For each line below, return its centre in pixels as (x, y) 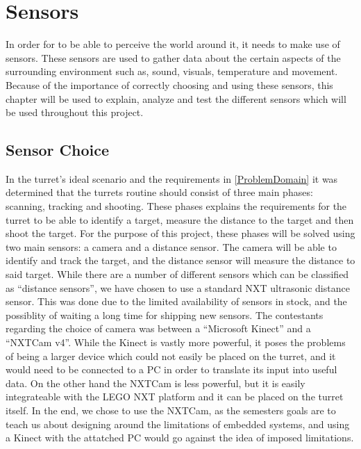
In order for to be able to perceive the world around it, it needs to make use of (173, 44)
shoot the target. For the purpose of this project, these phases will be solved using (180, 233)
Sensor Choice (57, 150)
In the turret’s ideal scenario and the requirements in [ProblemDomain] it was (172, 178)
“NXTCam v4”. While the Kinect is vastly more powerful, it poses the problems (176, 342)
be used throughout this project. (75, 112)
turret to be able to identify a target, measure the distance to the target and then (180, 219)
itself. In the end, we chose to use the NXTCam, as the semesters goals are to (171, 410)
